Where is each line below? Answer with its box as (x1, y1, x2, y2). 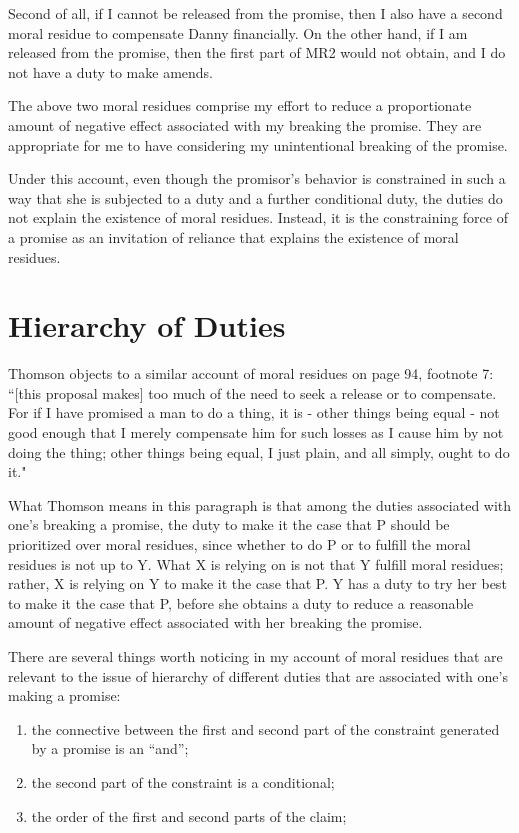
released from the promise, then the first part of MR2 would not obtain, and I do (8, 42, 506, 63)
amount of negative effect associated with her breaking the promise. (8, 612, 423, 633)
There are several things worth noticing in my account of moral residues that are (8, 645, 503, 666)
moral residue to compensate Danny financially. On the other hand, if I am (8, 22, 468, 43)
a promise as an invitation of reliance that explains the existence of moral (8, 226, 459, 247)
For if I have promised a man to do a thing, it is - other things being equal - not (8, 402, 500, 423)
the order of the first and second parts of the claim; (31, 805, 347, 826)
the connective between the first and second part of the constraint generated (31, 718, 500, 739)
